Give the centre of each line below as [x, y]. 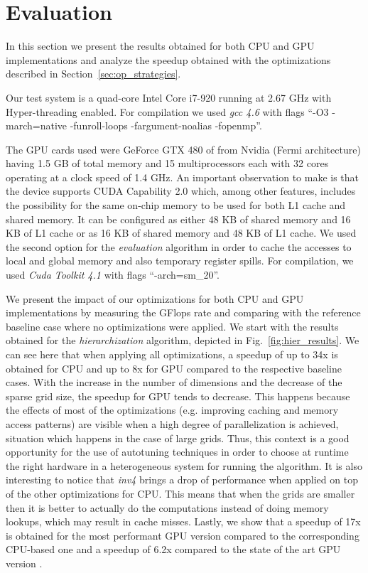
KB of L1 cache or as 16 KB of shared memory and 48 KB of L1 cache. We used [181, 233]
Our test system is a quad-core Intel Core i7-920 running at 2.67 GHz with [169, 97]
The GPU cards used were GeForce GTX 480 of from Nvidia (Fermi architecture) [183, 149]
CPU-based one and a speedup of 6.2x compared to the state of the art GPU [173, 549]
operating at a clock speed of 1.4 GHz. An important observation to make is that [183, 177]
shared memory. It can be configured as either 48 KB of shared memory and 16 [178, 219]
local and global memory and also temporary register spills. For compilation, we [180, 261]
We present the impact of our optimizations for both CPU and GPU [155, 298]
